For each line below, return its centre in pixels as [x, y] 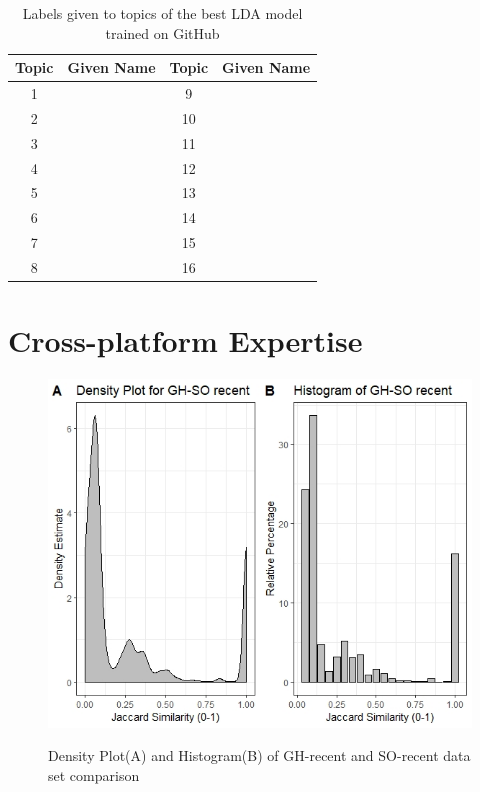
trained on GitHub [162, 32]
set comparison [94, 774]
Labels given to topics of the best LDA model [162, 13]
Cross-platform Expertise [185, 340]
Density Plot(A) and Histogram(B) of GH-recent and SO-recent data [259, 755]
